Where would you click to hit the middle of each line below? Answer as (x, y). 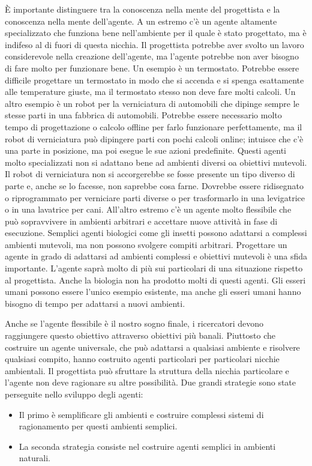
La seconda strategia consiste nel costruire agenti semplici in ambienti (147, 446)
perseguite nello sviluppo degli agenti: (74, 394)
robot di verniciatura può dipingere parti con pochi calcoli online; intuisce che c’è (154, 138)
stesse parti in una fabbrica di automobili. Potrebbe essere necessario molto (143, 115)
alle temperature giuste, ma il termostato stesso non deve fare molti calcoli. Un (150, 92)
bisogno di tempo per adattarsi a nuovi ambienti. (95, 303)
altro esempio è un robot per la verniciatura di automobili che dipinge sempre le (152, 103)
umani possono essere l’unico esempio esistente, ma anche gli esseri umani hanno (153, 292)
